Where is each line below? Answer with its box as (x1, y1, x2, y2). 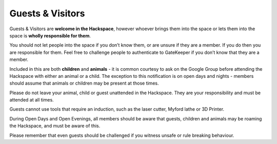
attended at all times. (9, 97, 54, 103)
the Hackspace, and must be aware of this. (9, 123, 101, 129)
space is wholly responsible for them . (9, 32, 91, 38)
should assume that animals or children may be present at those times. (9, 80, 159, 87)
